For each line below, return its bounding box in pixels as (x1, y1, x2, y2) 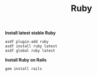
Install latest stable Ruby (5, 30, 56, 36)
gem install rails (5, 66, 42, 71)
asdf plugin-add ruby (5, 39, 49, 44)
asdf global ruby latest (5, 48, 55, 53)
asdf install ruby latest (5, 44, 57, 49)
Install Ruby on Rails (5, 57, 47, 63)
